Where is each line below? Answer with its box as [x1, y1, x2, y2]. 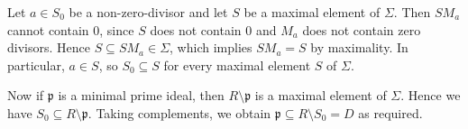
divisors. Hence [7, 38, 90, 57]
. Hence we [400, 86, 461, 105]
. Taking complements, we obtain [87, 103, 271, 122]
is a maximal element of [254, 86, 387, 105]
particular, [7, 55, 65, 74]
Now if [7, 86, 44, 105]
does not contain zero [302, 20, 421, 39]
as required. [358, 103, 423, 122]
